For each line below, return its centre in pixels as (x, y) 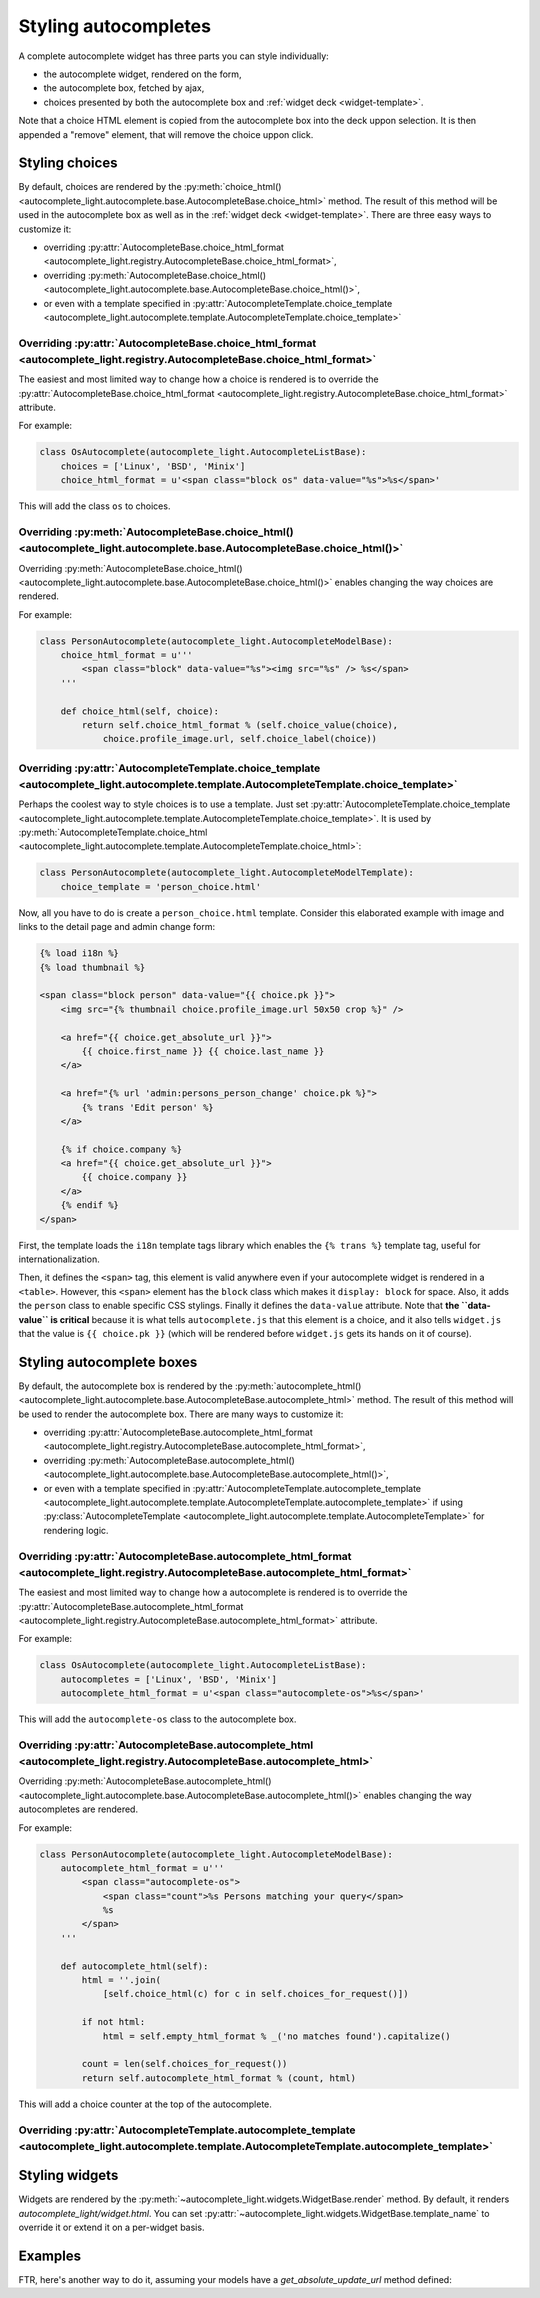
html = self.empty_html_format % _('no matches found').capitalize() (277, 2036)
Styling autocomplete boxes (108, 1361)
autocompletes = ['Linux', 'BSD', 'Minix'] (168, 1679)
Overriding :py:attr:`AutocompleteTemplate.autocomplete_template (187, 2130)
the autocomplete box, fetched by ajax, (124, 88)
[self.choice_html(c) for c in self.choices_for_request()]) (255, 1994)
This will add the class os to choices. (94, 506)
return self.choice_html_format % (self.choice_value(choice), (240, 725)
